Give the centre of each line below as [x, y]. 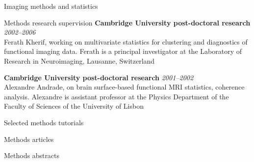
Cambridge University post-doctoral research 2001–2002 [99, 77]
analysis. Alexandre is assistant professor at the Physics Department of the [116, 96]
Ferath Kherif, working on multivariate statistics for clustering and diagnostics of [126, 41]
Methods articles [29, 139]
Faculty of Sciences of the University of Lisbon [74, 106]
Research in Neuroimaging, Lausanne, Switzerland [79, 60]
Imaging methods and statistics [51, 6]
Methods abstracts [32, 155]
